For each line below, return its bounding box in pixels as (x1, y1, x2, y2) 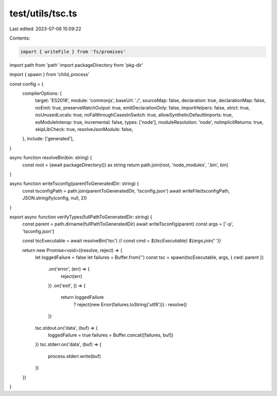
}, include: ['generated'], (22, 136, 74, 142)
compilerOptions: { (22, 90, 62, 97)
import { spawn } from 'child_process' (9, 71, 90, 78)
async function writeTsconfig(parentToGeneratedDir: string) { (9, 180, 139, 187)
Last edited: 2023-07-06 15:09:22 (9, 26, 82, 32)
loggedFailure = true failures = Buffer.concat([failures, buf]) (48, 332, 174, 338)
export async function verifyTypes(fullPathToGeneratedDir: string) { (9, 214, 152, 220)
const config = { (9, 81, 44, 87)
